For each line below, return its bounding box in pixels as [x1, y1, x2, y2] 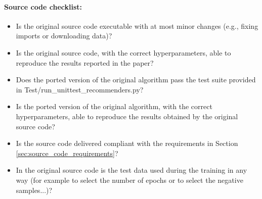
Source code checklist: [4, 1, 82, 12]
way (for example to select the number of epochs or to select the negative [16, 174, 243, 185]
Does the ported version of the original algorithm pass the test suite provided [16, 74, 256, 85]
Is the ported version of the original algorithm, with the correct [16, 101, 212, 112]
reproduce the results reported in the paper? [16, 57, 154, 68]
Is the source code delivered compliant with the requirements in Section [16, 138, 238, 148]
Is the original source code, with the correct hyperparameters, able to [16, 47, 231, 58]
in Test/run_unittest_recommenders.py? [16, 84, 144, 94]
